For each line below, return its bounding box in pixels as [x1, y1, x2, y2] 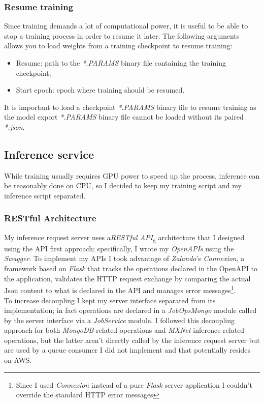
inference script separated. [4, 190, 86, 200]
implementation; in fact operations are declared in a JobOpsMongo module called [4, 305, 257, 315]
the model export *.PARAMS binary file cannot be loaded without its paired [4, 111, 244, 122]
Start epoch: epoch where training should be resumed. [16, 84, 185, 95]
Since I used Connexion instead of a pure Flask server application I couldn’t [16, 379, 252, 390]
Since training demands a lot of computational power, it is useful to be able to [4, 20, 248, 31]
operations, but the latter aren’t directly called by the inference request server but [4, 334, 260, 345]
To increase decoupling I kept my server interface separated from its [4, 295, 216, 305]
